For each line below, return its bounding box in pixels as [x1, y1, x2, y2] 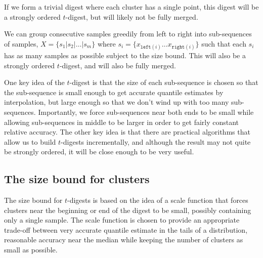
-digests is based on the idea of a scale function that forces [67, 195, 248, 205]
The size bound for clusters [4, 171, 150, 187]
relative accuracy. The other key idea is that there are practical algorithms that [4, 126, 250, 137]
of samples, [4, 38, 38, 49]
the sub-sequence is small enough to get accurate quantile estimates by [4, 87, 224, 97]
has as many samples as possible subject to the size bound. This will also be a [4, 50, 246, 60]
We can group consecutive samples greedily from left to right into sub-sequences [4, 28, 252, 39]
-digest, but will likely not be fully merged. [65, 11, 198, 22]
